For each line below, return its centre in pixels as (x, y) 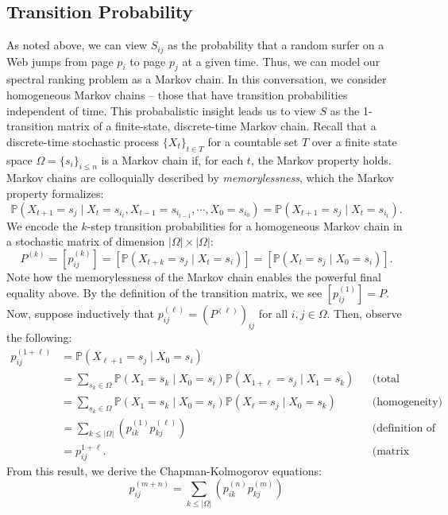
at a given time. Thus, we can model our (281, 61)
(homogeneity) (407, 403)
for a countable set (253, 141)
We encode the (42, 225)
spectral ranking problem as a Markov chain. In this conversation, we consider (197, 79)
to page (148, 61)
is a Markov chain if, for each (172, 159)
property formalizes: (55, 194)
